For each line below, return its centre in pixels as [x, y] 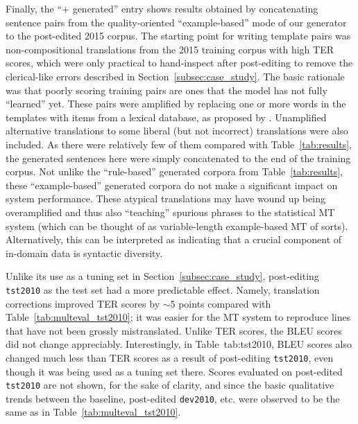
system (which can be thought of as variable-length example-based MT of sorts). [177, 226]
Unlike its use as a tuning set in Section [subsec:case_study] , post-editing [162, 276]
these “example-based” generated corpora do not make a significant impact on [172, 185]
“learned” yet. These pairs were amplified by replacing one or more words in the [176, 104]
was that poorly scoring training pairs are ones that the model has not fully [167, 90]
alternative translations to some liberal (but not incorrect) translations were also [177, 131]
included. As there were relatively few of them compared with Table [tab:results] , [179, 144]
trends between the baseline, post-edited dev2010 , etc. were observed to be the [173, 398]
